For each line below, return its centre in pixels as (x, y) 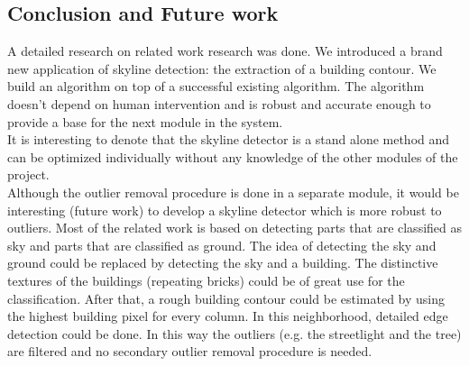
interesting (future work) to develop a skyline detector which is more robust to (225, 210)
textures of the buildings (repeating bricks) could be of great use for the (206, 280)
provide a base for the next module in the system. (145, 121)
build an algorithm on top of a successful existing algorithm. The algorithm (216, 86)
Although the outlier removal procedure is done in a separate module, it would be (233, 192)
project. (28, 174)
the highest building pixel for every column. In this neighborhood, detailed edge (228, 316)
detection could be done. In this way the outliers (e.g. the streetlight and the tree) (234, 333)
